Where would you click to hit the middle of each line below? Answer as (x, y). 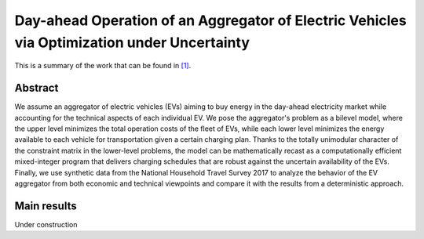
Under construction (46, 224)
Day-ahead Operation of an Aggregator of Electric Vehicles (211, 20)
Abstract (37, 88)
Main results (46, 206)
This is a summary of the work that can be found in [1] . (103, 66)
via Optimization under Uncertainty (132, 42)
